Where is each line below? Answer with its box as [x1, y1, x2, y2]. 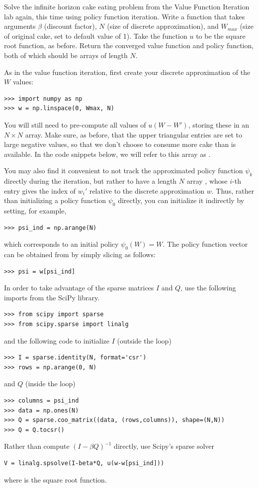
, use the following [180, 282, 236, 293]
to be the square [196, 30, 246, 41]
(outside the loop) [117, 335, 172, 346]
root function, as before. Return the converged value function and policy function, [4, 40, 254, 51]
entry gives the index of [4, 185, 76, 196]
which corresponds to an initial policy [4, 239, 119, 249]
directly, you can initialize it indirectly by [118, 195, 245, 206]
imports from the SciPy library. [4, 292, 100, 302]
